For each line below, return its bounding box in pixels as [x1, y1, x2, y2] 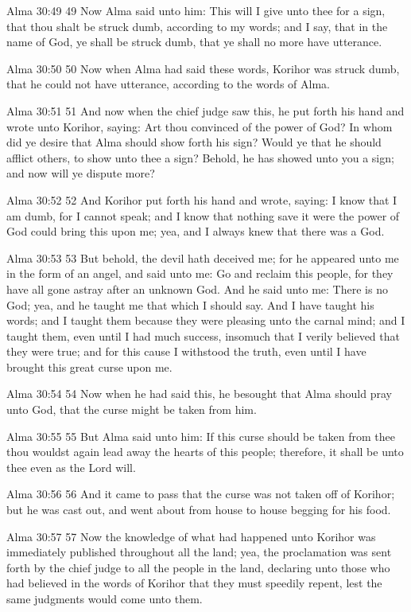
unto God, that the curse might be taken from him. [6, 401, 257, 418]
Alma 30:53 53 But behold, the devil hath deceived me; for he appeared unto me [6, 249, 399, 266]
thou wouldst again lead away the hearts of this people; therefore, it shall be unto [6, 443, 404, 460]
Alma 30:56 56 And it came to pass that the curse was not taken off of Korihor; [6, 485, 395, 502]
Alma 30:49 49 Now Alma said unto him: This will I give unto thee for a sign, [6, 2, 386, 18]
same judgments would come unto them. [6, 591, 203, 606]
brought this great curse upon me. [6, 358, 173, 375]
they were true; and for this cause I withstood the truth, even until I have [6, 343, 366, 360]
